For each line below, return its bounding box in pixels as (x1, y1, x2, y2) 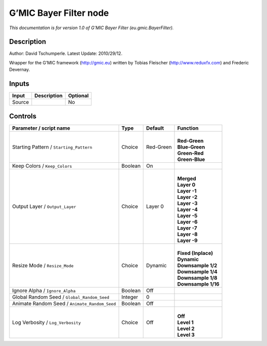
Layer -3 (177, 199, 198, 206)
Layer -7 (177, 224, 197, 231)
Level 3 (177, 331, 195, 338)
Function (177, 124, 199, 131)
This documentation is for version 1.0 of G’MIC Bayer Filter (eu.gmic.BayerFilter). (9, 25, 174, 31)
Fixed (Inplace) (177, 249, 214, 256)
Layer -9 (177, 237, 198, 244)
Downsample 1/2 (177, 262, 218, 269)
